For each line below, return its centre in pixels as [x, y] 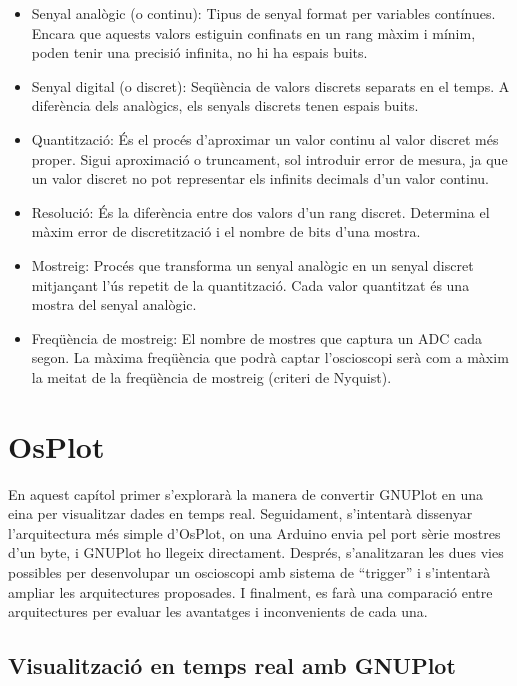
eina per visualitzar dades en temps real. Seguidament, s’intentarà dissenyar [240, 513]
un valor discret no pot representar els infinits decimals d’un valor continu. [260, 178]
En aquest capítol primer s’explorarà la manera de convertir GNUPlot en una [245, 493]
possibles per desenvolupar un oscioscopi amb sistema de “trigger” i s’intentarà [249, 572]
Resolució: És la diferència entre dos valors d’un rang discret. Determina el [260, 211]
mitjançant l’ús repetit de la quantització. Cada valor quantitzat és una [250, 284]
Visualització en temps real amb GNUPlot [232, 665]
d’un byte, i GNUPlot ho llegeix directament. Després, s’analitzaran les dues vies [256, 552]
